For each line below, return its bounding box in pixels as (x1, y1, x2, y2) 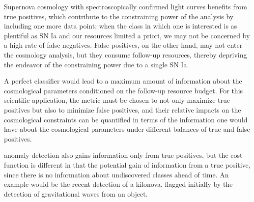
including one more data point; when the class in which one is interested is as (4, 21, 237, 31)
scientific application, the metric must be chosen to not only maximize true (4, 95, 230, 105)
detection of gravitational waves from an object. (4, 188, 148, 199)
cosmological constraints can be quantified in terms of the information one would (4, 114, 248, 124)
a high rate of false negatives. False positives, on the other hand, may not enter (4, 40, 243, 50)
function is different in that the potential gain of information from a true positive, (4, 159, 251, 170)
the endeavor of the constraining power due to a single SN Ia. (4, 59, 189, 69)
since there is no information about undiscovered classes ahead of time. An (4, 169, 229, 179)
